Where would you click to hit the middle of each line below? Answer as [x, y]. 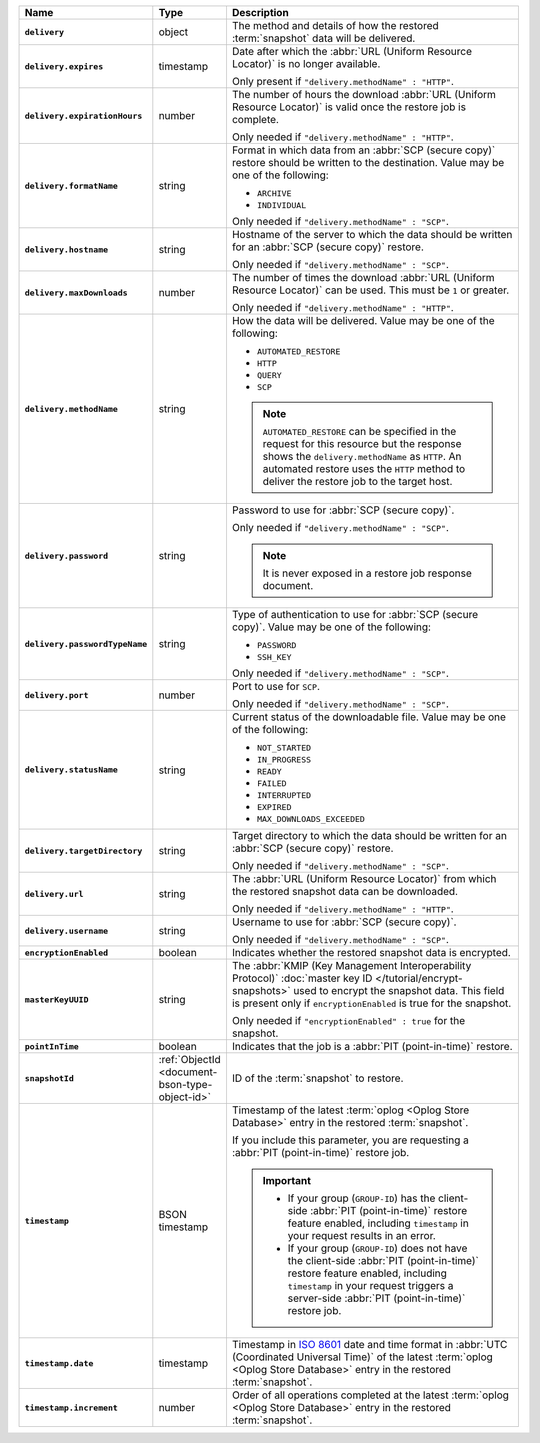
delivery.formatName [71, 185]
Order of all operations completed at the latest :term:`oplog [370, 1395]
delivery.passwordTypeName [86, 643]
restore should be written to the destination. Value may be [368, 162]
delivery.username [66, 930]
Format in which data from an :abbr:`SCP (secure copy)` [363, 150]
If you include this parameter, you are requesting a [350, 1140]
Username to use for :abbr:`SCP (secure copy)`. [344, 922]
